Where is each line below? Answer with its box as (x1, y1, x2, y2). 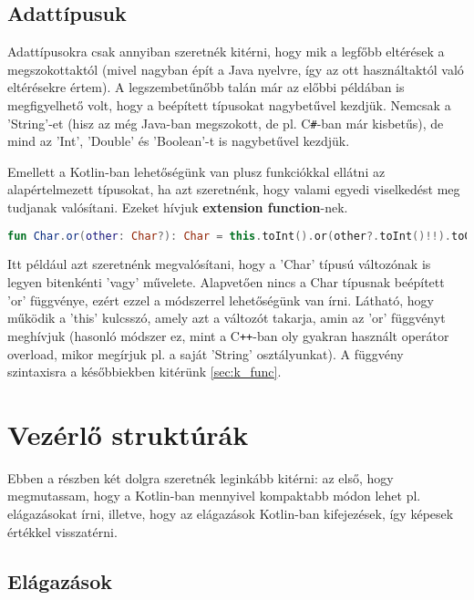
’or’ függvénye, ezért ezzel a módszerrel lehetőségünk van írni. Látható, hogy (7, 290, 434, 309)
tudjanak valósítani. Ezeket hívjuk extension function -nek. (7, 198, 348, 217)
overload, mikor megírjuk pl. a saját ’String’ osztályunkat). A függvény (7, 344, 404, 363)
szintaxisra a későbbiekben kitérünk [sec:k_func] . (7, 362, 282, 381)
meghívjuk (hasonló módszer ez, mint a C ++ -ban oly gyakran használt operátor (7, 326, 449, 345)
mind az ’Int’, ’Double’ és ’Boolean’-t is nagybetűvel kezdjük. (7, 131, 350, 150)
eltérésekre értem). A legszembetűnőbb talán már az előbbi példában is (7, 78, 405, 97)
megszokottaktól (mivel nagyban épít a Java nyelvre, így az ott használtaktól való (7, 59, 464, 78)
